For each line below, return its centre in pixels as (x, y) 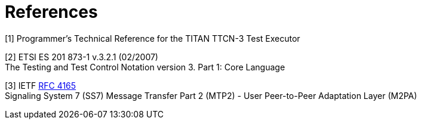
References (51, 12)
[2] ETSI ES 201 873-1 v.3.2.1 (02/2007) (82, 57)
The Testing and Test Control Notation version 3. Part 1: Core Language (145, 67)
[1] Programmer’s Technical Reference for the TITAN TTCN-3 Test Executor (153, 38)
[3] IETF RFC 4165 (41, 85)
